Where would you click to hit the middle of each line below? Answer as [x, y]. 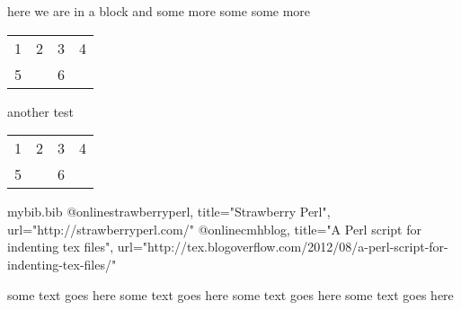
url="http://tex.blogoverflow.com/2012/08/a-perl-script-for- [283, 247]
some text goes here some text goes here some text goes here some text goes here [230, 294]
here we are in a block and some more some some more [159, 11]
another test [41, 111]
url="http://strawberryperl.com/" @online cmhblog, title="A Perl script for [214, 229]
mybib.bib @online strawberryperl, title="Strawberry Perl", [169, 212]
